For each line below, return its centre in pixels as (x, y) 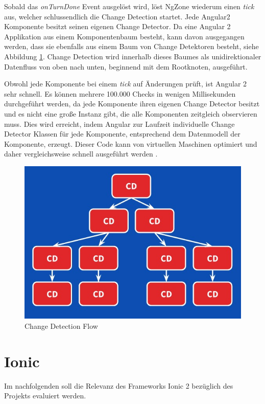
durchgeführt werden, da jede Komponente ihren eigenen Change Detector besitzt (132, 104)
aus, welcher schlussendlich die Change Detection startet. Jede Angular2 (117, 16)
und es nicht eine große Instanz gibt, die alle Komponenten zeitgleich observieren (131, 113)
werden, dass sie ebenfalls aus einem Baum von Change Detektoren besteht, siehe (131, 46)
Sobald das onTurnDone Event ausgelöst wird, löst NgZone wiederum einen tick (129, 6)
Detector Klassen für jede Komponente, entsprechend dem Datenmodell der (122, 134)
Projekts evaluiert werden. (45, 396)
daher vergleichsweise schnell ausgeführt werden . (81, 154)
